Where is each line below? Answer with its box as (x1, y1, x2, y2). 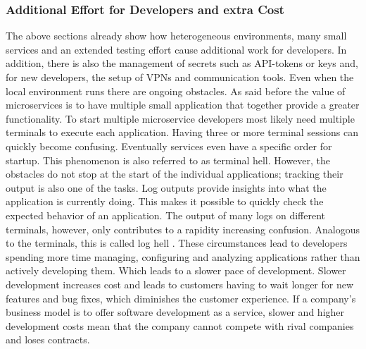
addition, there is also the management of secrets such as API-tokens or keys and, (6, 56, 358, 71)
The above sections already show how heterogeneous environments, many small (6, 28, 347, 43)
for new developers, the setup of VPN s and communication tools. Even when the (6, 70, 354, 84)
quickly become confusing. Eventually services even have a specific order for (6, 138, 332, 153)
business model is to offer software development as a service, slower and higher (6, 305, 345, 319)
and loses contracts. (6, 332, 90, 347)
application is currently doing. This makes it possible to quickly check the (6, 194, 324, 209)
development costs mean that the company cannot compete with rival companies (6, 318, 354, 333)
